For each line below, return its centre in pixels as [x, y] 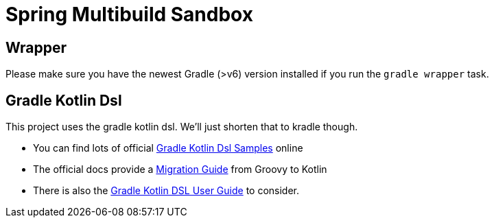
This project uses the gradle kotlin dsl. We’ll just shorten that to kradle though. [182, 127]
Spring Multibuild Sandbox [129, 14]
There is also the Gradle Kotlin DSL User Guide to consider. [166, 191]
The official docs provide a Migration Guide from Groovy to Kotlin [180, 169]
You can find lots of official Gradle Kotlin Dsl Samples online [168, 148]
